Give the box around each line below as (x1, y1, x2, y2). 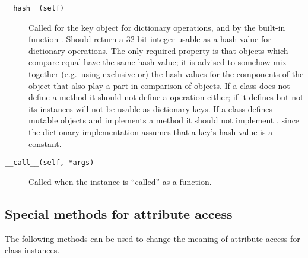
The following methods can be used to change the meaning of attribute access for (5, 232, 300, 244)
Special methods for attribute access (5, 204, 233, 222)
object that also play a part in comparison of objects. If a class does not (28, 79, 290, 91)
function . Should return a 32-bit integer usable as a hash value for (28, 33, 271, 45)
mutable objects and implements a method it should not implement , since (28, 114, 300, 126)
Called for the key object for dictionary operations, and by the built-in (28, 21, 285, 33)
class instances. (5, 244, 60, 256)
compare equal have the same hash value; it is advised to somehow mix (28, 56, 287, 68)
